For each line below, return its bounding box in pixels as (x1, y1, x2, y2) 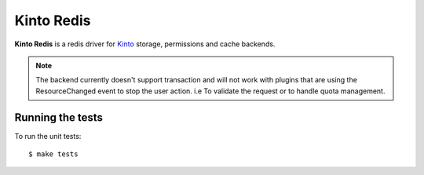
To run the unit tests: (14, 131, 82, 140)
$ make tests (28, 150, 79, 159)
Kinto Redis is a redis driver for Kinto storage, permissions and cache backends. (14, 39, 276, 49)
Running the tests (14, 111, 104, 124)
